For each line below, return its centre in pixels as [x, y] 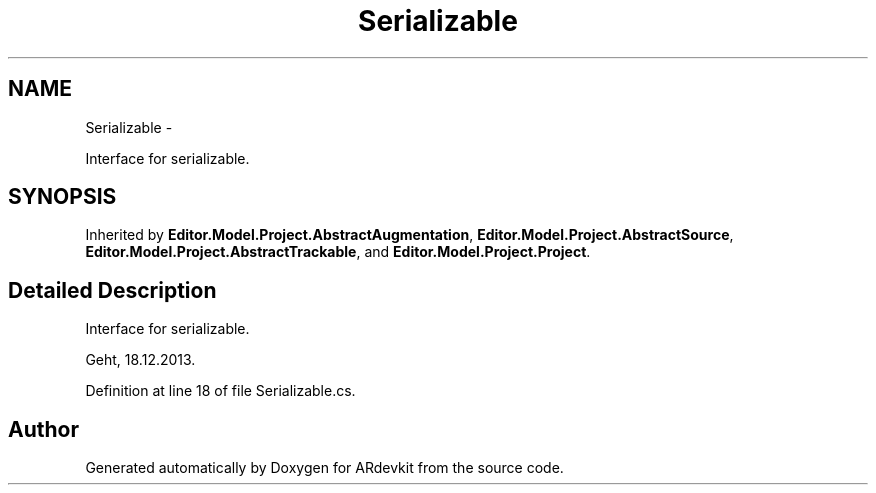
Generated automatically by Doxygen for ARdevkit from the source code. [324, 468]
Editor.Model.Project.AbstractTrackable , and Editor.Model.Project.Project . [338, 252]
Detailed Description [112, 290]
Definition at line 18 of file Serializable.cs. [220, 391]
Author [43, 429]
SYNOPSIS [62, 197]
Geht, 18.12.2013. [140, 360]
